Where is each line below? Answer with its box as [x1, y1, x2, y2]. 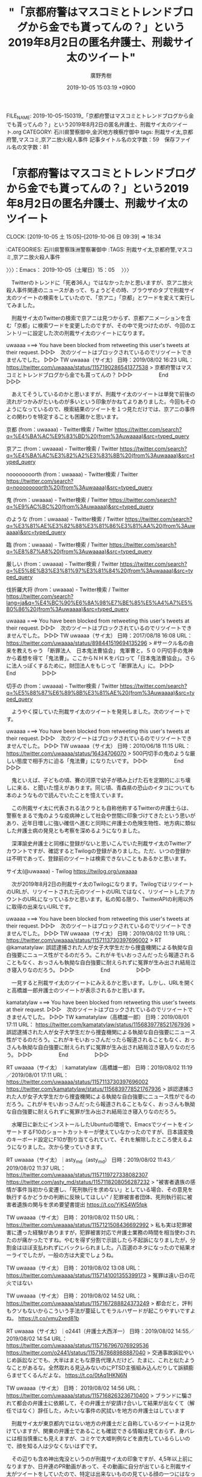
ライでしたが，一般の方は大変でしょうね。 [11, 1252, 117, 1259]
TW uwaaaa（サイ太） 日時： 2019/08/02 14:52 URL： [6, 1292, 142, 1299]
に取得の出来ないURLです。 [6, 903, 74, 910]
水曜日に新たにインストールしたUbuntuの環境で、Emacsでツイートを [11, 1120, 183, 1127]
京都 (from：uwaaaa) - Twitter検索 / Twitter [6, 425, 114, 433]
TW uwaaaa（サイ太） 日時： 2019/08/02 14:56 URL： [6, 1384, 142, 1392]
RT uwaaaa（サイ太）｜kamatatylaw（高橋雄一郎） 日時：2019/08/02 [6, 1064, 180, 1071]
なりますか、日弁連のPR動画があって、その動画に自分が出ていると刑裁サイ [6, 1463, 192, 1470]
